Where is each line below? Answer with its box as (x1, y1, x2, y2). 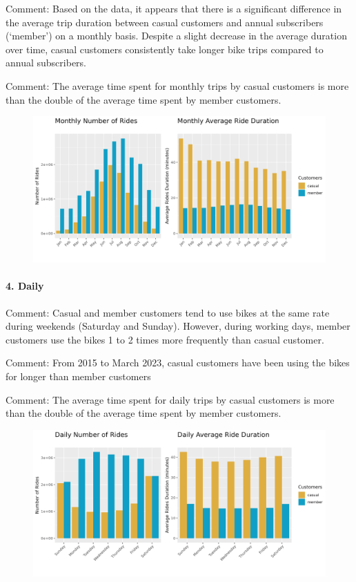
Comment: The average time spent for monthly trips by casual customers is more (6, 78, 349, 93)
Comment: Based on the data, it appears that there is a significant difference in (6, 1, 342, 15)
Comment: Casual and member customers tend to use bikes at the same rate (6, 305, 330, 319)
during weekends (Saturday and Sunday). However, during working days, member (6, 319, 350, 333)
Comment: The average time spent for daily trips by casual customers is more (6, 392, 335, 406)
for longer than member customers (6, 368, 151, 383)
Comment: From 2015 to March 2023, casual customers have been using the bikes (6, 355, 350, 370)
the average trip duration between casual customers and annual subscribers (6, 15, 324, 29)
